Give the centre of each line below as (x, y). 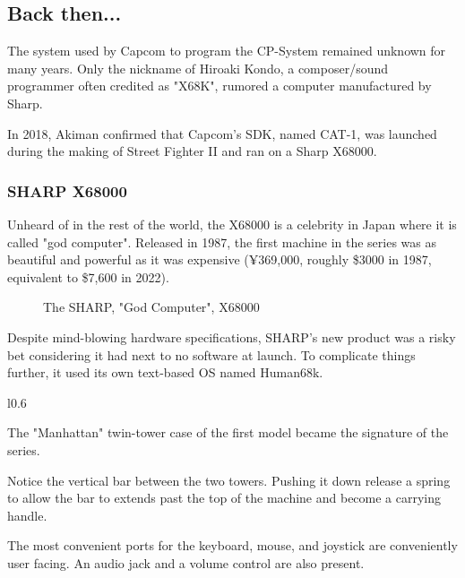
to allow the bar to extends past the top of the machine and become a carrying (224, 498)
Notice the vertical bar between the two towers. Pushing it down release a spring (229, 480)
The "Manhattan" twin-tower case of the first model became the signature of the (228, 432)
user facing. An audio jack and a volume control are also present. (186, 562)
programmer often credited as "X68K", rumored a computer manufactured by (220, 86)
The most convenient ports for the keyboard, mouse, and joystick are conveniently (232, 545)
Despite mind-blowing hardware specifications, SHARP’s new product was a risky (232, 336)
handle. (27, 515)
